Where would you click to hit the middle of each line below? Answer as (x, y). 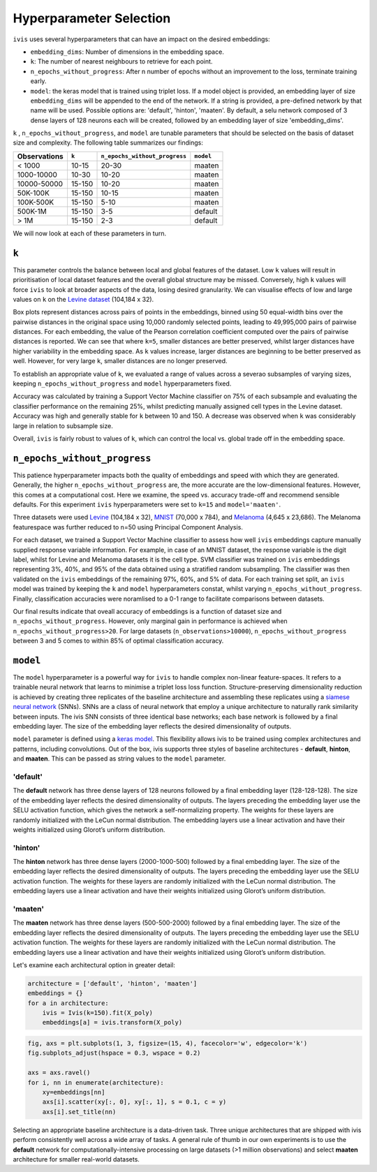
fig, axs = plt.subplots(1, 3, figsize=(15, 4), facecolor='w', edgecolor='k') (168, 1043)
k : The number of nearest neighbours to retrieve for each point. (121, 61)
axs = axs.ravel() (59, 1073)
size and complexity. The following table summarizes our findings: (108, 142)
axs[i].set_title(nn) (79, 1112)
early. (38, 81)
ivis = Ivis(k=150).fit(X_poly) (98, 1013)
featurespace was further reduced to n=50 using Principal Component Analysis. (128, 527)
